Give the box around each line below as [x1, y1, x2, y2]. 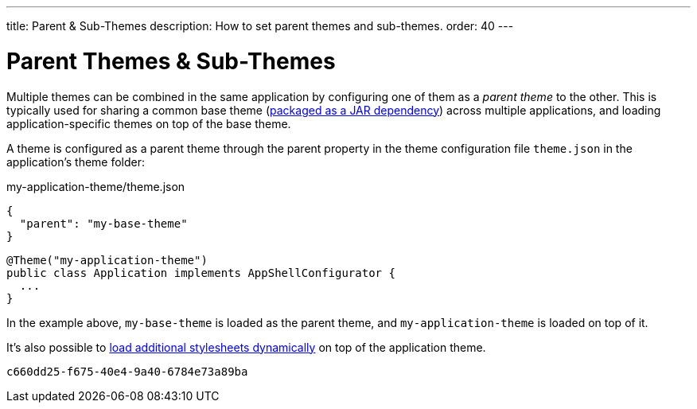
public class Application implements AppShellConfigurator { [6, 266, 395, 279]
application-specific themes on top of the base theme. [6, 116, 291, 130]
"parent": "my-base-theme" [19, 216, 188, 230]
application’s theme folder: [6, 154, 146, 169]
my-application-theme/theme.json [6, 179, 185, 193]
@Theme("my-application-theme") [6, 253, 208, 267]
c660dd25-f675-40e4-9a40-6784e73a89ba [6, 364, 248, 378]
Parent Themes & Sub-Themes [6, 47, 336, 75]
